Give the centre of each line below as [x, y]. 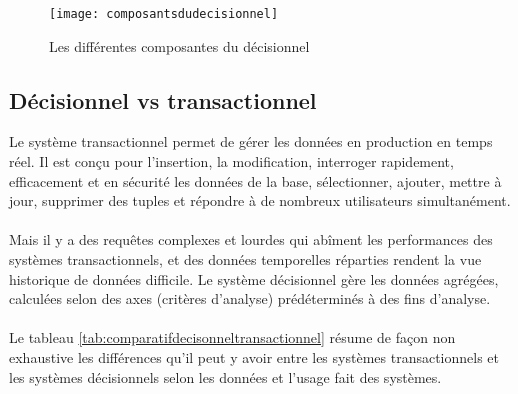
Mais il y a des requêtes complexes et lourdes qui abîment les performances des [251, 239]
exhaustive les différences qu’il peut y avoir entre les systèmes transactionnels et [254, 356]
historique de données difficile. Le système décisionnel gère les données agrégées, [254, 278]
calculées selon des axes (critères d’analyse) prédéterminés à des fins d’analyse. [250, 298]
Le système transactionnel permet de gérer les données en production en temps [251, 141]
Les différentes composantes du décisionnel [179, 45]
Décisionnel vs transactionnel [163, 99]
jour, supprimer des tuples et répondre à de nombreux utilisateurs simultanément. [260, 200]
